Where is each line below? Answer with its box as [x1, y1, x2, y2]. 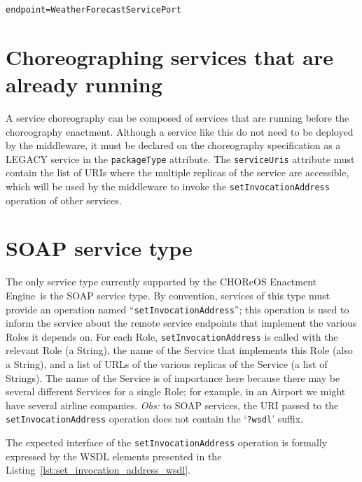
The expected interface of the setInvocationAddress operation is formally [6, 435, 328, 450]
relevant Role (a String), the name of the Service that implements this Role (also [6, 343, 353, 357]
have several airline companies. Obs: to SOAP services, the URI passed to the [6, 397, 339, 412]
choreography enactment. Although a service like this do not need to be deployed [6, 124, 354, 139]
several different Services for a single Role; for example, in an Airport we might [6, 384, 346, 399]
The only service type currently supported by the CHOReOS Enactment [6, 274, 317, 289]
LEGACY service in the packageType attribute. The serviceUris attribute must [6, 151, 355, 166]
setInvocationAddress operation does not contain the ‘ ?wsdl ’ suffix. [6, 411, 303, 426]
